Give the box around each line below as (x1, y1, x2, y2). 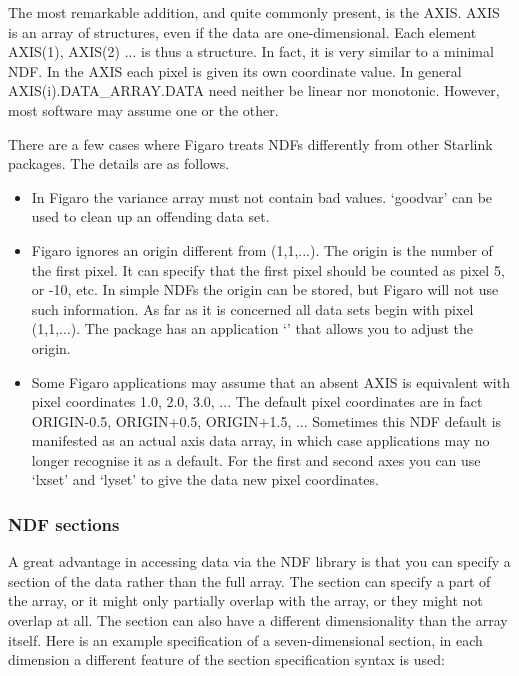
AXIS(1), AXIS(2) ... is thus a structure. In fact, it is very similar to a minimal (8, 41, 494, 62)
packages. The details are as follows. (8, 153, 230, 174)
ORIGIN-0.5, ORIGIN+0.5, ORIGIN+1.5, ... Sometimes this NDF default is (31, 410, 502, 431)
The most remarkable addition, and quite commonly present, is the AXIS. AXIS (8, 2, 500, 22)
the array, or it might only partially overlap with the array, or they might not (8, 590, 483, 611)
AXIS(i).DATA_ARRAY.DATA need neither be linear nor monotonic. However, (8, 80, 500, 101)
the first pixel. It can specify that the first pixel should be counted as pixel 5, (31, 259, 505, 280)
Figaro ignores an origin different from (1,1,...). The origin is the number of (31, 239, 493, 260)
